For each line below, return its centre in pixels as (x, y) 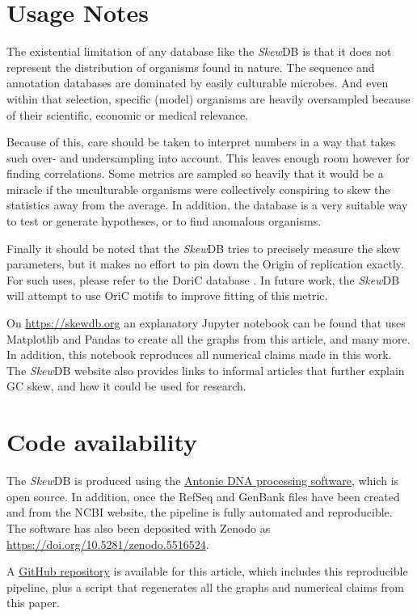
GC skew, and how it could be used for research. (126, 386)
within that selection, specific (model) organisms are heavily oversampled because (208, 98)
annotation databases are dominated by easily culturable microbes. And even (198, 83)
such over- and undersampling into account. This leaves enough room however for (208, 157)
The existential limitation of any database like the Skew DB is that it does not (199, 51)
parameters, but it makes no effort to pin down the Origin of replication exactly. (205, 264)
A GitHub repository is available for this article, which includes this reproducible (207, 571)
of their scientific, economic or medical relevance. (128, 114)
